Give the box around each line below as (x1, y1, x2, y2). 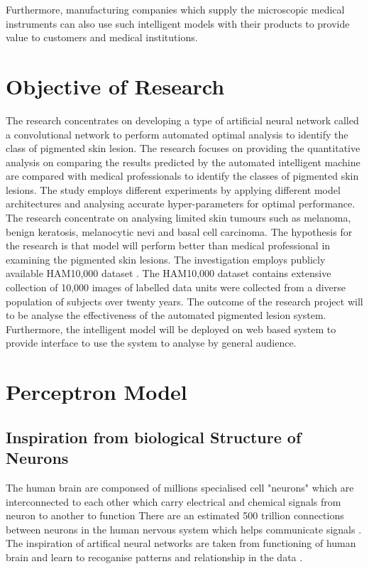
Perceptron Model (6, 377, 187, 406)
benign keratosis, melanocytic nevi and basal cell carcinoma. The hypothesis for (6, 224, 353, 239)
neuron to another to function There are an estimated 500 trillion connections (6, 508, 344, 523)
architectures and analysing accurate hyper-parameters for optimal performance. (6, 196, 356, 211)
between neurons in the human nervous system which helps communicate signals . (6, 521, 362, 536)
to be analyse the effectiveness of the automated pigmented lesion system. (6, 308, 326, 323)
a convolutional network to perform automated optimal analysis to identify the (6, 126, 348, 141)
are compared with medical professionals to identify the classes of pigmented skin (6, 168, 359, 183)
